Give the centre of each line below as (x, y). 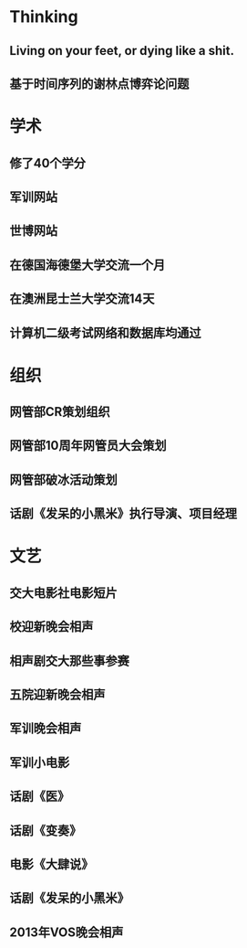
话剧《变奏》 (46, 831)
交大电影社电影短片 (63, 593)
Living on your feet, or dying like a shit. (122, 51)
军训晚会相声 (46, 729)
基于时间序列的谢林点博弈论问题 (99, 84)
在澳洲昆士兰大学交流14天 (82, 299)
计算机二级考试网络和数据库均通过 (105, 332)
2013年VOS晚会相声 (67, 932)
